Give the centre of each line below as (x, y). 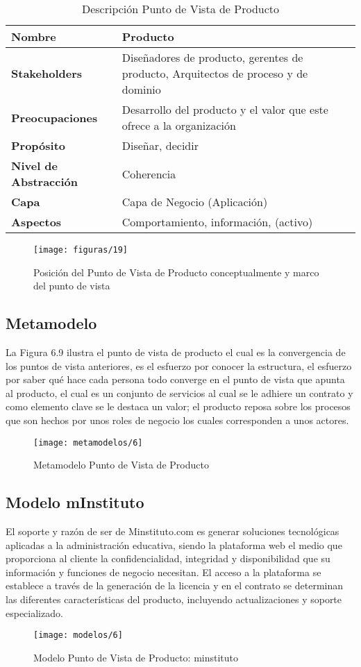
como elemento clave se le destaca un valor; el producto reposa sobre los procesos (178, 406)
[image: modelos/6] (78, 635)
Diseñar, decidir (160, 145)
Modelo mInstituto (75, 502)
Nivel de (35, 166)
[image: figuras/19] (81, 250)
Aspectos (36, 222)
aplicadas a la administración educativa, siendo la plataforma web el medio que (174, 544)
